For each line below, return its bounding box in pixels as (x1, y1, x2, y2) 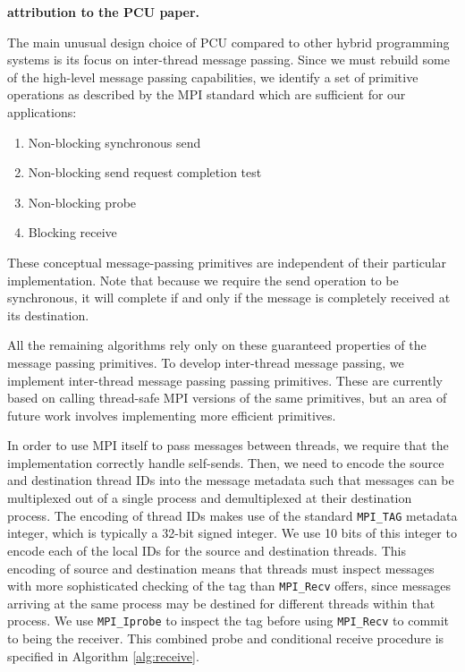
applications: (7, 102, 77, 121)
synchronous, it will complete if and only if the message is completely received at (7, 288, 451, 307)
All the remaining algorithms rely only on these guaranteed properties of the (7, 336, 427, 354)
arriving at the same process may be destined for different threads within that (7, 593, 435, 612)
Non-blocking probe (28, 192, 137, 211)
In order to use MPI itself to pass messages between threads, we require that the (7, 436, 449, 455)
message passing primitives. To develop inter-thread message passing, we (7, 353, 404, 371)
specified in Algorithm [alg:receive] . (7, 646, 199, 665)
